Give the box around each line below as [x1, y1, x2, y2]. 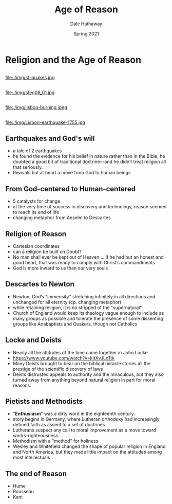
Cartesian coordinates [12, 243, 60, 249]
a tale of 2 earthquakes [12, 148, 62, 154]
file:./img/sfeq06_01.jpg [5, 89, 55, 96]
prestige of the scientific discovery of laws [12, 366, 103, 372]
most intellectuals [12, 454, 50, 461]
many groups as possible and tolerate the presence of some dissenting [12, 315, 163, 321]
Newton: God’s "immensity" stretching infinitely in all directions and [12, 293, 156, 299]
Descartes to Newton [5, 280, 74, 289]
